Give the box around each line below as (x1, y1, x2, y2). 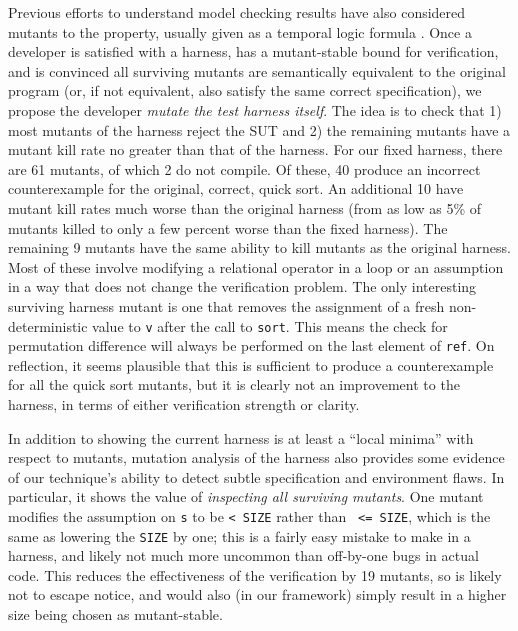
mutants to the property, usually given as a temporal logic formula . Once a (8, 21, 472, 42)
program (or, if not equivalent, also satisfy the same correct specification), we (8, 80, 482, 101)
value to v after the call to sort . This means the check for (92, 315, 448, 336)
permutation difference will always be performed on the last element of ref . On (8, 335, 495, 356)
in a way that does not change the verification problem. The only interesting (8, 276, 477, 297)
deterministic (8, 315, 88, 336)
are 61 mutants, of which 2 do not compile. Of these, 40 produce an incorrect (8, 158, 481, 179)
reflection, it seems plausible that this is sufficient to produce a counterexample (8, 354, 494, 375)
